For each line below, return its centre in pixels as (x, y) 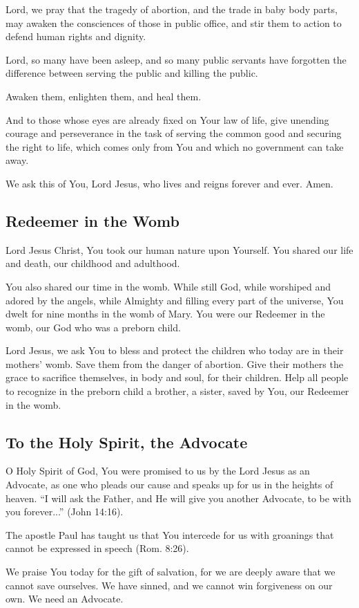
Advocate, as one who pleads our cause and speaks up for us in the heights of (169, 485)
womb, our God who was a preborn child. (93, 327)
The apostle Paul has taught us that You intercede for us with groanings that (170, 534)
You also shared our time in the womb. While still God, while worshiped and (168, 286)
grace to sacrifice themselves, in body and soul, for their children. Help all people (177, 377)
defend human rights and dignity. (76, 36)
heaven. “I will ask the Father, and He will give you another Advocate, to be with (178, 498)
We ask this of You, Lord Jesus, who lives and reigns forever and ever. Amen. (169, 183)
